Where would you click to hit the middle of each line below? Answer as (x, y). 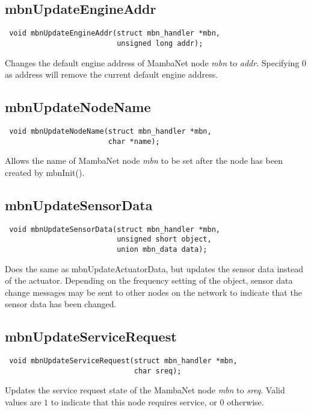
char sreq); (158, 371)
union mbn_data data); (162, 249)
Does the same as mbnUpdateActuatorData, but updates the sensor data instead (154, 268)
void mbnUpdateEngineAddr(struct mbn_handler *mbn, (115, 33)
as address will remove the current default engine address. (112, 74)
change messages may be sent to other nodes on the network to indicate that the (153, 292)
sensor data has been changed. (61, 304)
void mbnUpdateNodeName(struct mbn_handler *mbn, (110, 131)
